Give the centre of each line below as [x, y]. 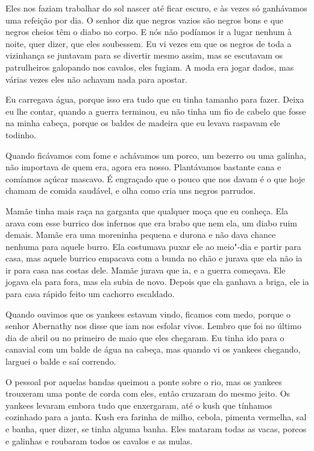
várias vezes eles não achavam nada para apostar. [96, 79]
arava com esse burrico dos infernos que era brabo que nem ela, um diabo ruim [151, 222]
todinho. [21, 134]
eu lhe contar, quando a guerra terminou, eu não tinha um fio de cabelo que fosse [156, 111]
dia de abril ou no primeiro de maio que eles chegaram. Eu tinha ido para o [145, 337]
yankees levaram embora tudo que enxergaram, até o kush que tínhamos [139, 405]
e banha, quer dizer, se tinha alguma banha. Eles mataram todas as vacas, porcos [156, 429]
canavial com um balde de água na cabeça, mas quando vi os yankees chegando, [153, 349]
